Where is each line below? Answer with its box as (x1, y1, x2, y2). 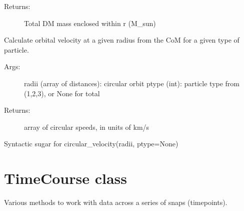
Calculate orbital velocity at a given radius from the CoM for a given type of (4, 35, 239, 45)
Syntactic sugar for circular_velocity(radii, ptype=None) (4, 138, 178, 149)
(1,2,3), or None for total (24, 88, 100, 98)
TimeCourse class (4, 168, 127, 188)
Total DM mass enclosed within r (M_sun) (24, 18, 156, 28)
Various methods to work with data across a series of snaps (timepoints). (4, 197, 227, 207)
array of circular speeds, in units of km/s (24, 121, 149, 132)
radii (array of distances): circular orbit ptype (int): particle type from (24, 78, 240, 88)
